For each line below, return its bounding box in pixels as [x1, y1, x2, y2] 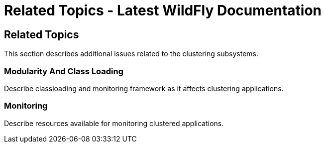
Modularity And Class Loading [4, 66, 123, 76]
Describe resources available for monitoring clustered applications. [4, 119, 224, 128]
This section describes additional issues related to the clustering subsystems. [4, 49, 259, 58]
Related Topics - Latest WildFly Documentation [4, 2, 322, 19]
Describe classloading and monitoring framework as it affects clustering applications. [4, 84, 284, 93]
